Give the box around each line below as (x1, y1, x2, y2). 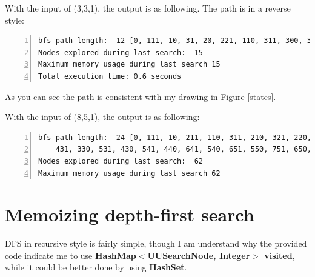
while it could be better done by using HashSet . (5, 261, 187, 273)
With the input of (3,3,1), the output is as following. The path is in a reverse (5, 2, 291, 14)
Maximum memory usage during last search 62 (38, 169, 220, 178)
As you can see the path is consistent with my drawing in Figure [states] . (5, 90, 276, 102)
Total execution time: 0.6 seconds (38, 72, 182, 81)
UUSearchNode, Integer (147, 249, 250, 261)
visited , (264, 249, 295, 261)
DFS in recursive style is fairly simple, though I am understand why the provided (5, 237, 307, 250)
